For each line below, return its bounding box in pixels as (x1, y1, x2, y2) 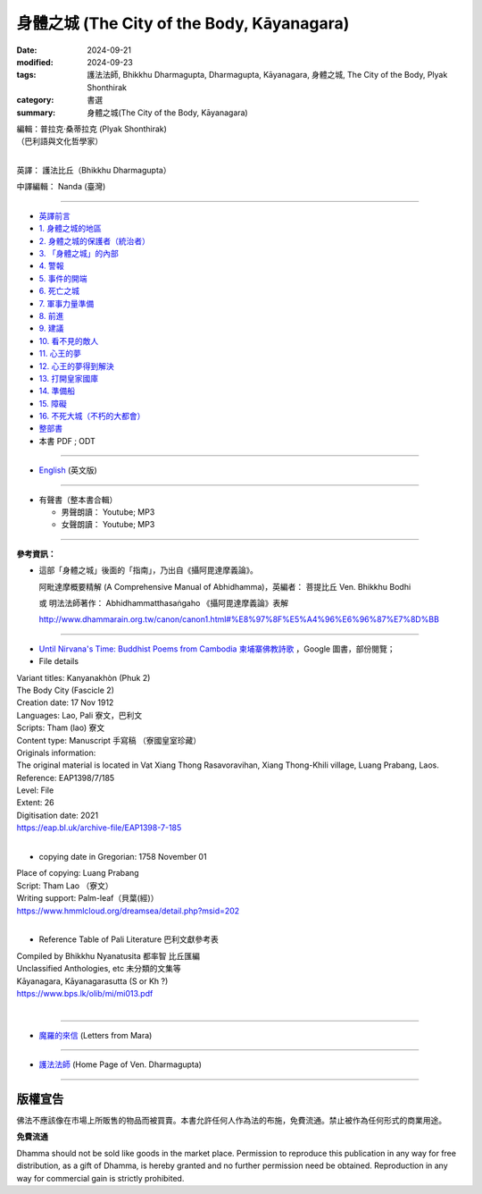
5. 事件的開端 (38, 273, 87, 283)
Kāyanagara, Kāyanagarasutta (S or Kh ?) (16, 975, 169, 987)
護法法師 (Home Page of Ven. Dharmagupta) (38, 1059, 203, 1070)
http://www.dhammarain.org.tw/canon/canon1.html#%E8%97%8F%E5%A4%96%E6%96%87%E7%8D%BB (38, 614, 439, 625)
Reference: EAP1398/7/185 (16, 772, 115, 783)
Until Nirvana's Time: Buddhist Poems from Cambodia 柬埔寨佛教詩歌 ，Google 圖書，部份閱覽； (38, 643, 395, 654)
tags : (16, 70, 37, 80)
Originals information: (16, 747, 96, 758)
